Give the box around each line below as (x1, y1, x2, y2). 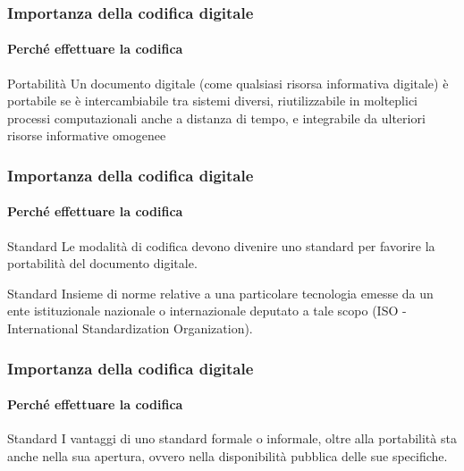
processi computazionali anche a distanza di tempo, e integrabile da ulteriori (7, 108, 426, 127)
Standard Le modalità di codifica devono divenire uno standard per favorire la (7, 236, 435, 255)
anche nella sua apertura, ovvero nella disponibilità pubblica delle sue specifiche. (7, 446, 448, 465)
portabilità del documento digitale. (7, 254, 198, 273)
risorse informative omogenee (7, 126, 166, 145)
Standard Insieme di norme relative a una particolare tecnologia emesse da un (7, 283, 434, 302)
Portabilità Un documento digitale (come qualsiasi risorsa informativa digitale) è (7, 73, 449, 92)
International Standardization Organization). (7, 319, 253, 338)
